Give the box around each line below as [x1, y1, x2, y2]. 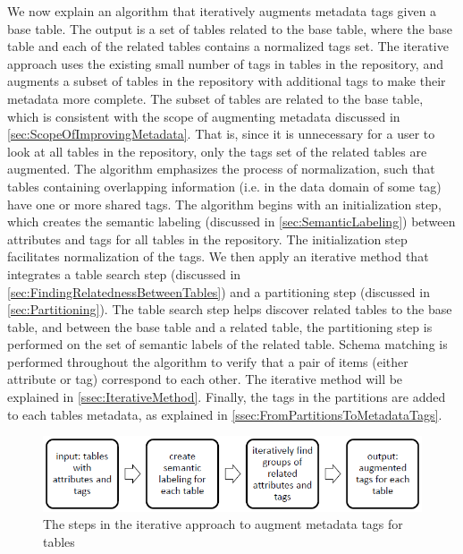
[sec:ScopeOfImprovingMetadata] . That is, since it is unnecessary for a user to [7, 124, 435, 143]
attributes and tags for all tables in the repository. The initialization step [7, 229, 408, 248]
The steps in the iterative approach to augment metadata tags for [43, 515, 403, 533]
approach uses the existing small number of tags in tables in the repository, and [7, 54, 443, 72]
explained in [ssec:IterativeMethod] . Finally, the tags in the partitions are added [7, 388, 446, 406]
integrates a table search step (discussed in [7, 264, 241, 283]
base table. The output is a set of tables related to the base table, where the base [7, 19, 452, 38]
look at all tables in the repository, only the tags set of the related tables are [7, 141, 427, 160]
